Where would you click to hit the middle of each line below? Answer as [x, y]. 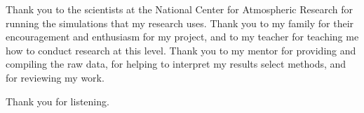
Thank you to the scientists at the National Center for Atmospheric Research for [180, 9]
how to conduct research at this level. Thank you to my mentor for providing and [181, 50]
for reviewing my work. [55, 77]
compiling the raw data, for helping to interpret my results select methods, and [176, 64]
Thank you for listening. [58, 101]
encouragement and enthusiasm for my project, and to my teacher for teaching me [182, 37]
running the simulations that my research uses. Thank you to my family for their [180, 23]
